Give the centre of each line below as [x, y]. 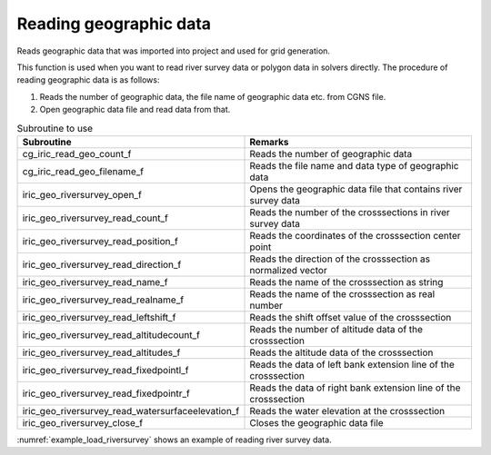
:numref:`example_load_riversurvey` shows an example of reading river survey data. [174, 440]
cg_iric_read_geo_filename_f [83, 171]
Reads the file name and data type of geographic [354, 165]
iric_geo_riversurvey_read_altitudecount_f [111, 334]
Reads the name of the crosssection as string [346, 282]
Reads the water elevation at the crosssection [347, 410]
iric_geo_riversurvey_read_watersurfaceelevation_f [131, 410]
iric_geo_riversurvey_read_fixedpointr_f [106, 393]
